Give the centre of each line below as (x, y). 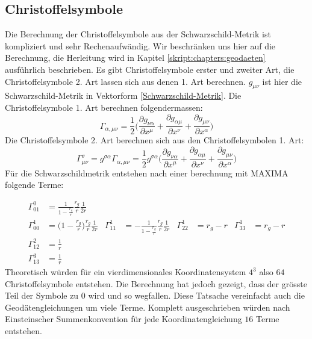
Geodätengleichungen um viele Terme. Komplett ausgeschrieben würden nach (148, 307)
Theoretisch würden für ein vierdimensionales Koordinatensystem (126, 272)
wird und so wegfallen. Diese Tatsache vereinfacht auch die (196, 295)
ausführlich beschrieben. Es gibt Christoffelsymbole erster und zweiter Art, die (150, 69)
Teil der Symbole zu (42, 295)
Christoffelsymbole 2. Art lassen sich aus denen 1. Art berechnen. (125, 81)
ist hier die (282, 81)
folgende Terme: (34, 185)
